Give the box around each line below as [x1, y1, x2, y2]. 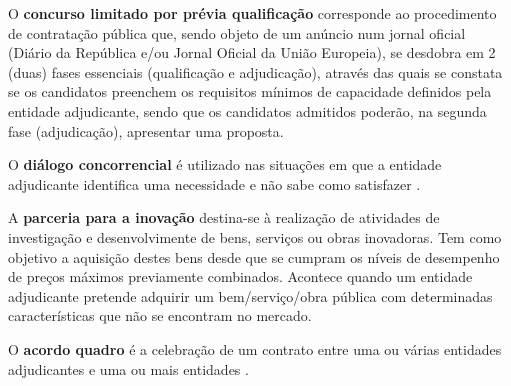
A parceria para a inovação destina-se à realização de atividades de [8, 207, 440, 228]
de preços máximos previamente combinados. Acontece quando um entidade [8, 266, 473, 287]
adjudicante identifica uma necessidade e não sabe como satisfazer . [8, 173, 421, 194]
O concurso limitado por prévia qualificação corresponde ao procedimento [8, 3, 497, 23]
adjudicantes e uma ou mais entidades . [8, 358, 249, 379]
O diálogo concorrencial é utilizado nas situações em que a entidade [8, 154, 442, 175]
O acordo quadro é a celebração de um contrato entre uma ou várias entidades [8, 338, 502, 359]
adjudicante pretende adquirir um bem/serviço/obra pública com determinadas [8, 285, 493, 306]
